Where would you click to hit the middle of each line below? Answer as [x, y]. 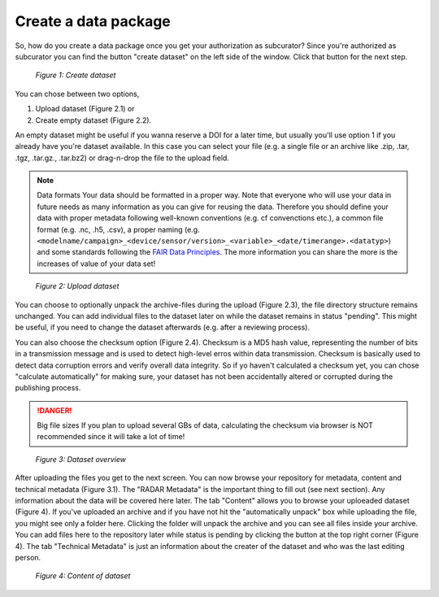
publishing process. [48, 388]
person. [28, 558]
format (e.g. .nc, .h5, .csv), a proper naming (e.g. [118, 229]
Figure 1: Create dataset [76, 75]
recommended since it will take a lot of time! [111, 437]
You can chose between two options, [77, 94]
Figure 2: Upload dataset [77, 286]
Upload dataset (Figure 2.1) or [85, 109]
